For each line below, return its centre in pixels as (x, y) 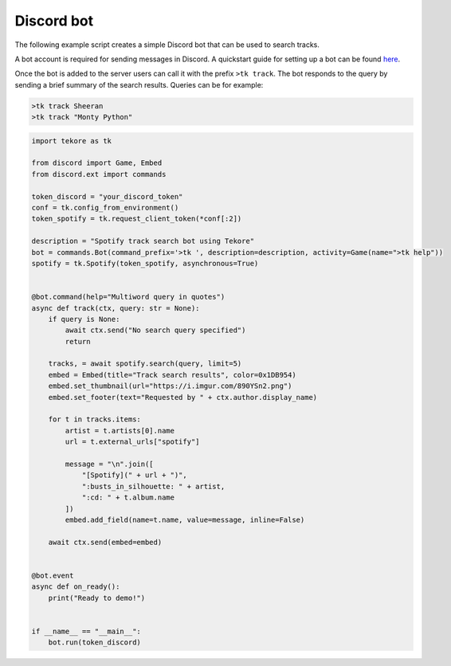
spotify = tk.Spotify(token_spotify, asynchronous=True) (145, 263)
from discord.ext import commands (99, 174)
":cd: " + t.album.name (128, 498)
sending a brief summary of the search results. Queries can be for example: (139, 84)
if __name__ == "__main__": (86, 631)
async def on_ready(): (76, 587)
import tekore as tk (71, 141)
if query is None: (84, 319)
